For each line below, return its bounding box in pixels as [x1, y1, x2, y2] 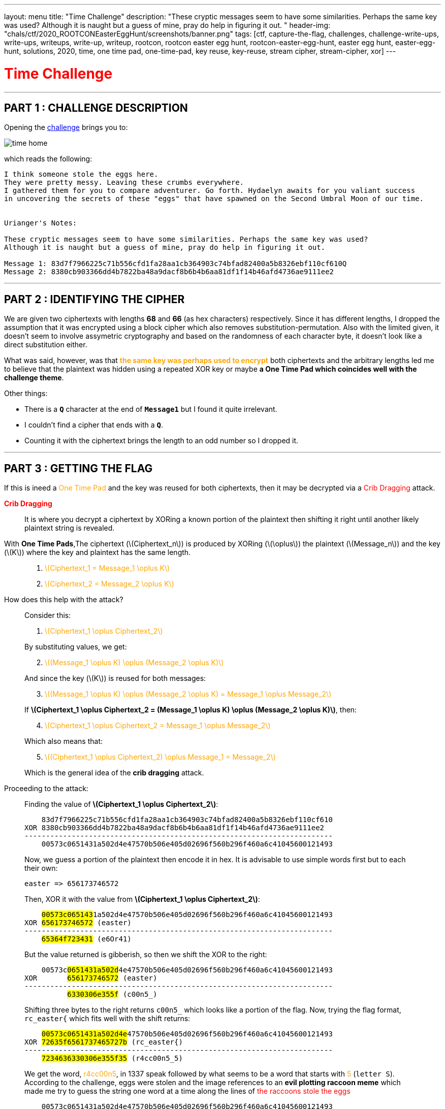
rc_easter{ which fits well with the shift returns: [24, 1014, 190, 1023]
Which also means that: [24, 737, 103, 746]
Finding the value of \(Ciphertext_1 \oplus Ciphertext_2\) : [24, 800, 218, 809]
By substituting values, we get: [24, 642, 127, 651]
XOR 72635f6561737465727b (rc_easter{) [24, 1038, 183, 1047]
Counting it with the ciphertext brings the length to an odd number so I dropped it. [24, 436, 299, 445]
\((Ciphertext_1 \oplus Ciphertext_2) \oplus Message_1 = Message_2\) [45, 753, 276, 762]
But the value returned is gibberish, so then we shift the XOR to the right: [24, 950, 267, 959]
